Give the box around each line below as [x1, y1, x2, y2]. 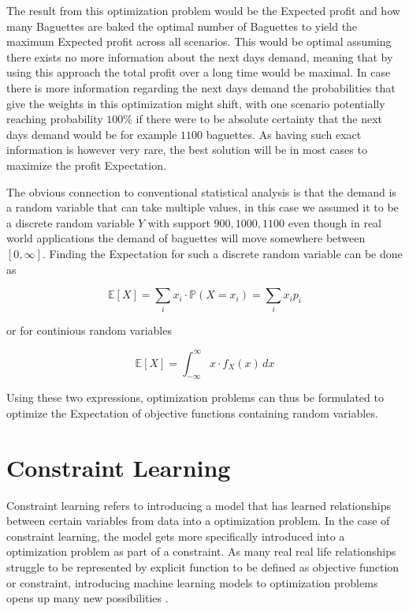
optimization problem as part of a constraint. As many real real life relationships [6, 543, 396, 560]
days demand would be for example [6, 126, 177, 142]
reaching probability [6, 111, 103, 127]
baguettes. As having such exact [206, 126, 362, 142]
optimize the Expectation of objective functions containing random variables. [6, 404, 378, 421]
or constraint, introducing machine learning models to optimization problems [6, 574, 378, 590]
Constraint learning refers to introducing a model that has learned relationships [6, 497, 391, 513]
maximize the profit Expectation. [6, 156, 166, 173]
